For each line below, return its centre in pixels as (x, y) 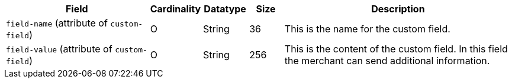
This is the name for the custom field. (367, 29)
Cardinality (176, 9)
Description (398, 9)
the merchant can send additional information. (387, 61)
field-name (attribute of (57, 23)
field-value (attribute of (59, 49)
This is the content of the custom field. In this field (396, 49)
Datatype (225, 9)
